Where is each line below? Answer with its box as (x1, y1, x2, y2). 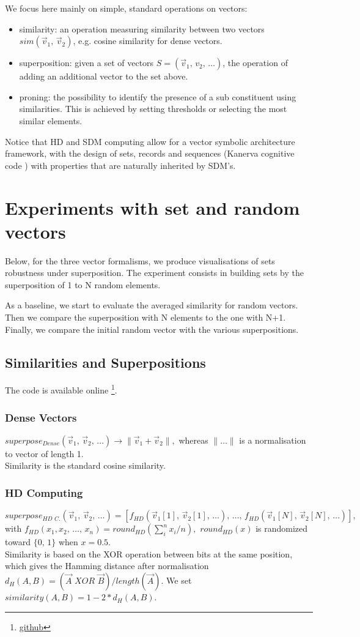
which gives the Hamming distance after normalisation (5, 559, 209, 572)
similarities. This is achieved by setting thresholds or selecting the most (19, 102, 287, 115)
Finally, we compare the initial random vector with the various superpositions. (5, 322, 299, 335)
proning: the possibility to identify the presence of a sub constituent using (19, 90, 296, 103)
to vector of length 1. (5, 447, 84, 460)
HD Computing (5, 485, 83, 500)
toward (5, 535, 31, 548)
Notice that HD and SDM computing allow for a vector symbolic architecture (5, 135, 295, 147)
